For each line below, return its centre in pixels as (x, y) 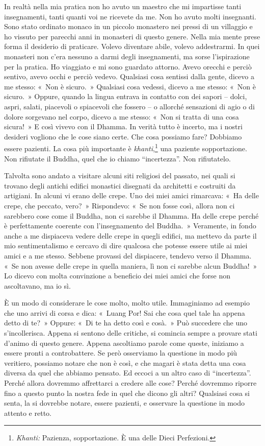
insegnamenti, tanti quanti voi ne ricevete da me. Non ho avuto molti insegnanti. (130, 16)
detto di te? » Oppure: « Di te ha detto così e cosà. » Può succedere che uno (126, 323)
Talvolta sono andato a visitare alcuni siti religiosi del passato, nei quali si (120, 175)
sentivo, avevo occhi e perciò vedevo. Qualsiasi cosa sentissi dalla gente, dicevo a (129, 76)
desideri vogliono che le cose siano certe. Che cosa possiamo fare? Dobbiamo (123, 136)
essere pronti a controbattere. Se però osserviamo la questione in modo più (121, 353)
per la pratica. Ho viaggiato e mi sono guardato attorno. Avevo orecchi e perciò (128, 66)
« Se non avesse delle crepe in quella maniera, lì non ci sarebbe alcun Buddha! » (131, 265)
